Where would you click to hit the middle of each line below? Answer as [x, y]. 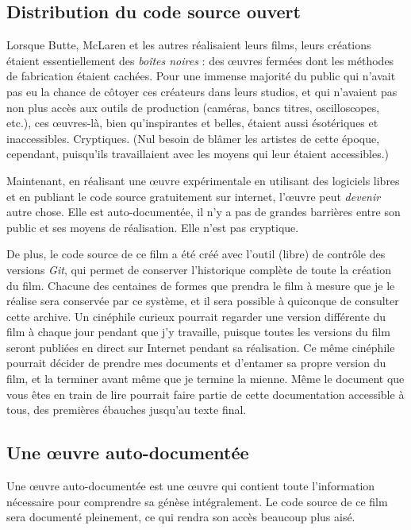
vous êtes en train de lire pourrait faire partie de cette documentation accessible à [205, 394]
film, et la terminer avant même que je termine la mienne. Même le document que [205, 379]
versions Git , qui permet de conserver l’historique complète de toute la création [199, 269]
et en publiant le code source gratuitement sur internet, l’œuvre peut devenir [194, 196]
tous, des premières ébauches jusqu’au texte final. [127, 410]
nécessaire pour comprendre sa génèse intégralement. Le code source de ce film [197, 501]
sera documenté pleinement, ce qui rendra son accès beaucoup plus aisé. [181, 517]
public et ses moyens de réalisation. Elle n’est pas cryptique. [153, 227]
